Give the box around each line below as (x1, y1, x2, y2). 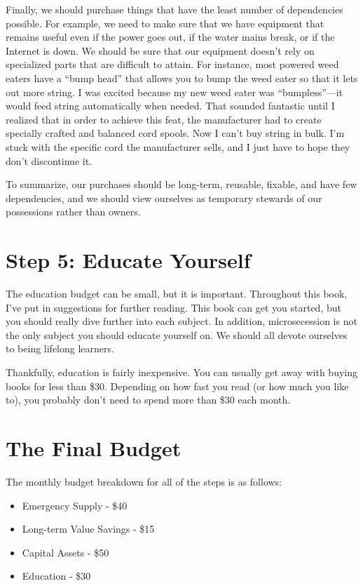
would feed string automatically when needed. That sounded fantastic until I (6, 98, 335, 113)
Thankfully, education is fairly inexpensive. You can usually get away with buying (6, 365, 358, 379)
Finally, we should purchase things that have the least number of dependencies (6, 2, 343, 16)
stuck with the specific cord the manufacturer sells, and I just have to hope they (6, 139, 350, 154)
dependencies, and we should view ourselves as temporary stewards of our (6, 190, 322, 205)
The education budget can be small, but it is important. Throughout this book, (6, 286, 348, 301)
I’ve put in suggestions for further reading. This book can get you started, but (6, 300, 341, 314)
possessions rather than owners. (6, 204, 141, 219)
